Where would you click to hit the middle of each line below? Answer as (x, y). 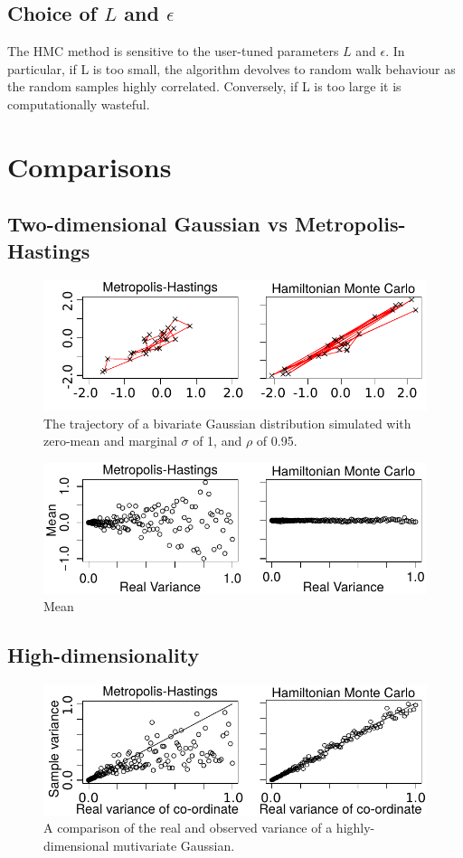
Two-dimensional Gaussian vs (148, 224)
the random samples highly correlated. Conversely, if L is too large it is (204, 86)
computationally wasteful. (79, 104)
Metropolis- (350, 224)
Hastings (49, 250)
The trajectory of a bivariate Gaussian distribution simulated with (227, 423)
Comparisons (90, 166)
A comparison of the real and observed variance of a (188, 828)
